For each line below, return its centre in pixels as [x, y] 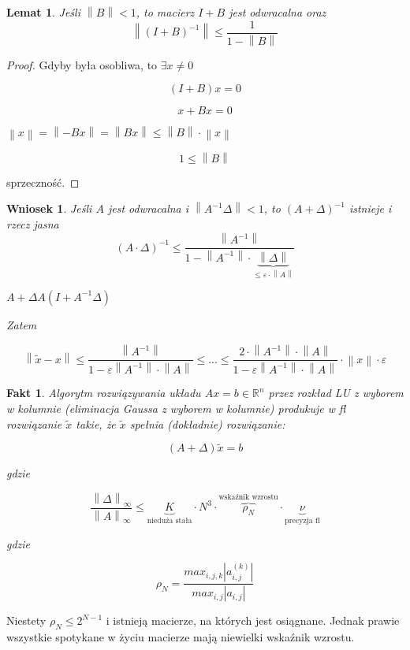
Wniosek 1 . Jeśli [49, 208]
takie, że [96, 423]
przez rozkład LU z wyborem [336, 393]
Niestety [26, 620]
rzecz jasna [33, 224]
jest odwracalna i [148, 208]
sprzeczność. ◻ [43, 182]
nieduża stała [170, 521]
